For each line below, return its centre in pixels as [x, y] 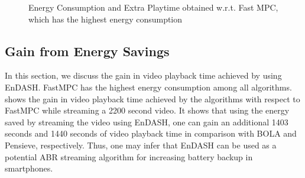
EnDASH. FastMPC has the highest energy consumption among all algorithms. [148, 87]
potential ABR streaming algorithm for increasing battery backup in [129, 156]
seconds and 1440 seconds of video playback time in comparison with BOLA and [151, 133]
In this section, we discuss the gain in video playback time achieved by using [143, 75]
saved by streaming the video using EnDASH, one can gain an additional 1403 [147, 122]
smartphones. [29, 168]
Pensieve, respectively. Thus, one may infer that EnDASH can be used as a [141, 145]
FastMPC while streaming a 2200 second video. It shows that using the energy [147, 110]
